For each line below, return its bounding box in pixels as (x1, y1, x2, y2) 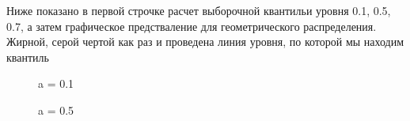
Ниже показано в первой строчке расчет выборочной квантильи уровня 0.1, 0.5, (6, 2, 391, 18)
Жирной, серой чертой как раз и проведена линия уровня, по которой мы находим (6, 33, 404, 50)
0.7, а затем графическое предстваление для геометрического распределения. (6, 17, 377, 34)
